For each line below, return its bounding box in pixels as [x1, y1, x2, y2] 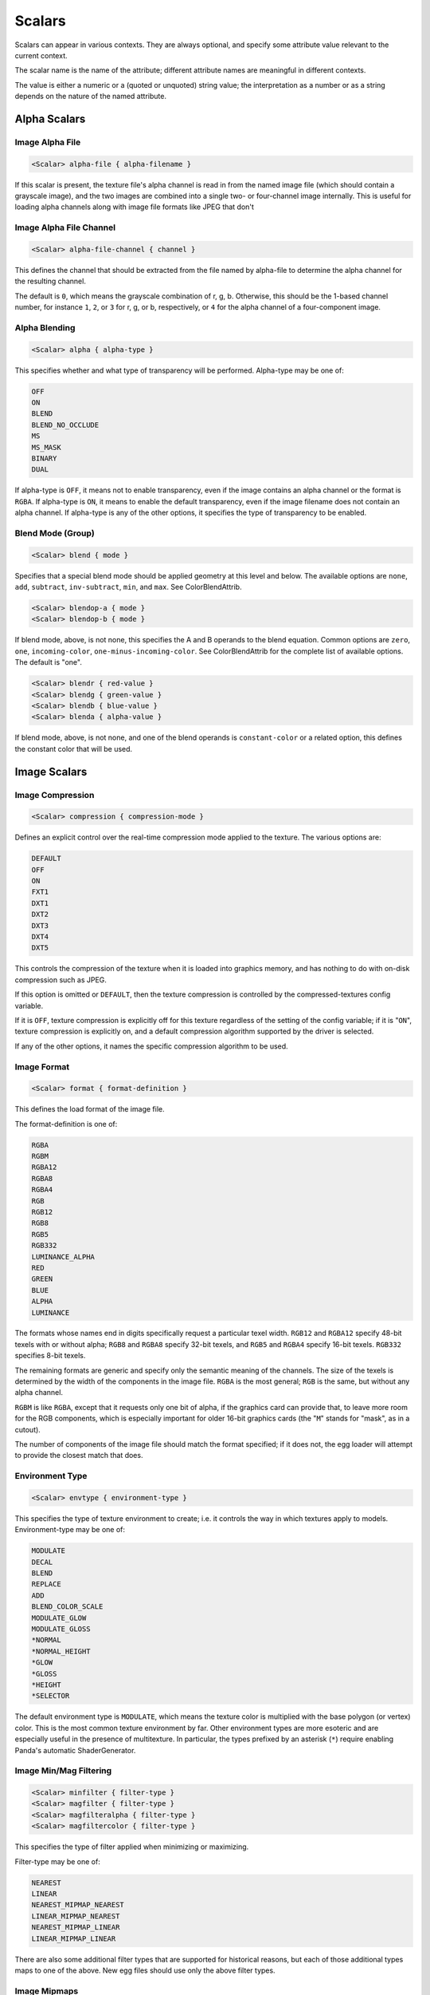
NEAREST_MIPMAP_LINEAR [31, 1923, 120, 1932]
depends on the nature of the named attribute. [14, 92, 167, 101]
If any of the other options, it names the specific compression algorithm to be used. [14, 1041, 288, 1051]
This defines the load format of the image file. [14, 1104, 165, 1114]
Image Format [14, 1061, 70, 1073]
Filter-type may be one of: [14, 1856, 101, 1867]
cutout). [14, 1424, 41, 1434]
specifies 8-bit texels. [14, 1351, 86, 1361]
